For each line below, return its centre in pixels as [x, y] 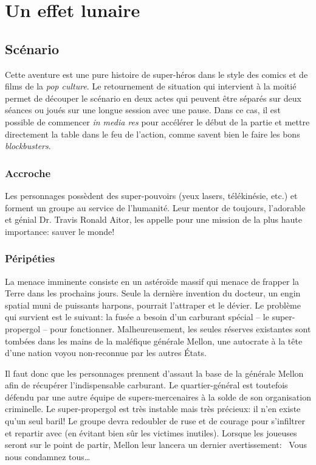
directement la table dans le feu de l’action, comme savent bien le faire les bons [153, 134]
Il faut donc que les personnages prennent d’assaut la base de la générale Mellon [154, 373]
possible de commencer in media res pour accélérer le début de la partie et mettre [157, 121]
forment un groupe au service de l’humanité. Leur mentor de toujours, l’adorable [155, 207]
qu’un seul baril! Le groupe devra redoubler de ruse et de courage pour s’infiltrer [155, 421]
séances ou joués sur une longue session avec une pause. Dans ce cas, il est [143, 110]
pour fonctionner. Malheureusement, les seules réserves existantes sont [180, 328]
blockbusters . [28, 146]
